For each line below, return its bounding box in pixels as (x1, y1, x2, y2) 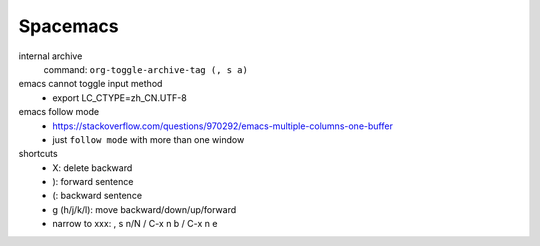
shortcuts (18, 148, 59, 160)
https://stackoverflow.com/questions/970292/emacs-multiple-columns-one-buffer (52, 120, 394, 132)
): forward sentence (52, 176, 134, 188)
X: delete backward (52, 161, 133, 174)
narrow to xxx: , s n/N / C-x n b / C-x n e (52, 218, 218, 230)
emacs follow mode (18, 106, 100, 118)
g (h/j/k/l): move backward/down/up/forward (52, 203, 237, 215)
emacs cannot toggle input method (18, 78, 163, 90)
